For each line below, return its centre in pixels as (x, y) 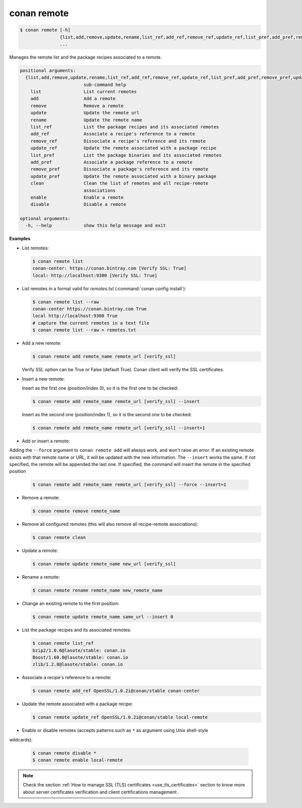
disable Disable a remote (78, 205)
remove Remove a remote (77, 106)
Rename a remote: (41, 577)
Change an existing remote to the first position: (70, 603)
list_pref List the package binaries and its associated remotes (126, 155)
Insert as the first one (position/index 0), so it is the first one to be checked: (100, 388)
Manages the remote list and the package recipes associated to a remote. (86, 57)
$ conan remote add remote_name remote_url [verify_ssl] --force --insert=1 (129, 485)
